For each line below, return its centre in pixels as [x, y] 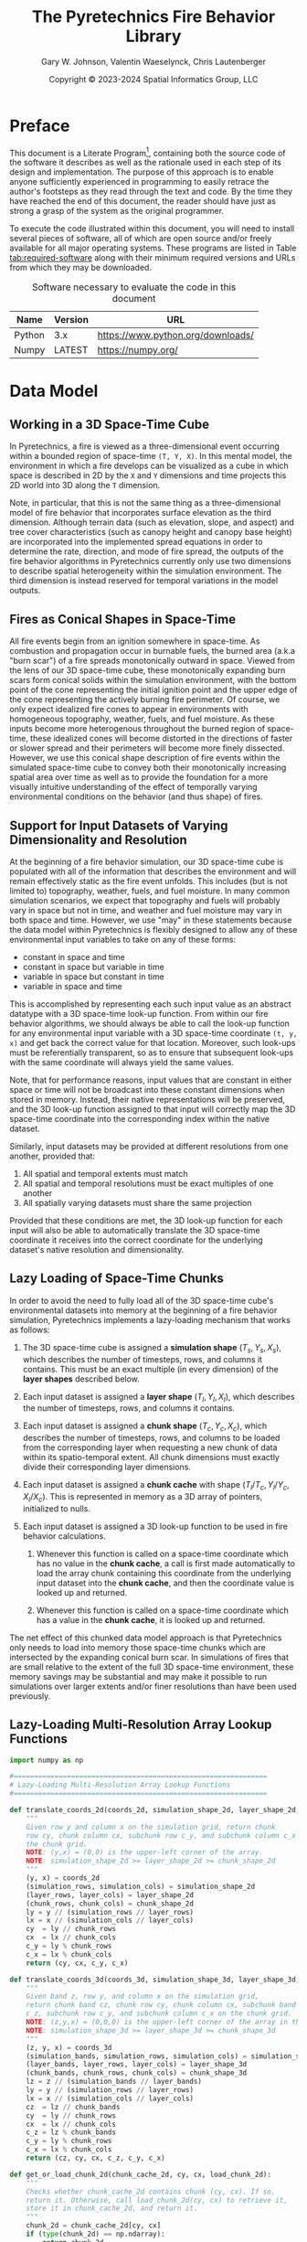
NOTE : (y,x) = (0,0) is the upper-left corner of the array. [144, 1852]
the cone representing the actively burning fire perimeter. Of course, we [145, 699]
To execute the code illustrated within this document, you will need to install [152, 229]
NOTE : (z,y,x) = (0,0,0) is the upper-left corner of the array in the [165, 2023]
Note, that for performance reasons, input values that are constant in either [151, 1080]
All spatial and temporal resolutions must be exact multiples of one [148, 1183]
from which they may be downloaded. [81, 268]
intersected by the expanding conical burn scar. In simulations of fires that [149, 1657]
